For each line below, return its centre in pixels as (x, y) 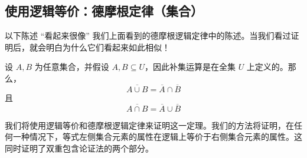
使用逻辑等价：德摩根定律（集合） (104, 11)
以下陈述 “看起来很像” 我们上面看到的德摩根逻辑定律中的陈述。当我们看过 (148, 36)
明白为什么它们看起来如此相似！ (108, 47)
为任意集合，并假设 (72, 67)
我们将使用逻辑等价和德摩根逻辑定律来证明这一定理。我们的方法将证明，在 (149, 125)
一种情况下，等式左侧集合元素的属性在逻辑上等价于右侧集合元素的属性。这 (157, 137)
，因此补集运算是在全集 (190, 67)
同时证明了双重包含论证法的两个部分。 (79, 148)
